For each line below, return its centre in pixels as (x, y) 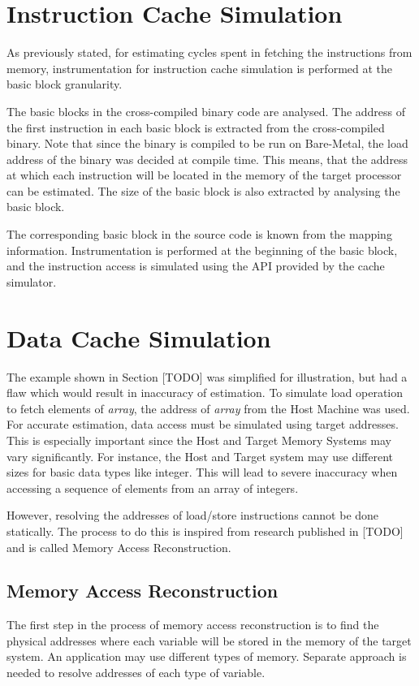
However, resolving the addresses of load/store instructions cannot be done (193, 515)
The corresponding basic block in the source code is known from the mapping (199, 234)
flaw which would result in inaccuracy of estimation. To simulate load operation (205, 393)
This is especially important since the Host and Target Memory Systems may (199, 440)
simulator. (32, 281)
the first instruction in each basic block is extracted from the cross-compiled (196, 127)
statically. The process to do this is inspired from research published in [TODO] (205, 531)
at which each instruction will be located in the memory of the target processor (204, 175)
